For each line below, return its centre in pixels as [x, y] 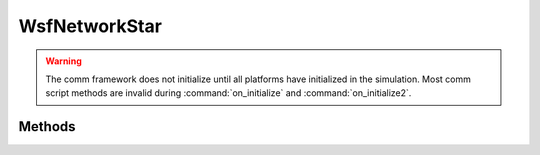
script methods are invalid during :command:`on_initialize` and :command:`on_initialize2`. [228, 93]
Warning [63, 61]
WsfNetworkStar [90, 26]
